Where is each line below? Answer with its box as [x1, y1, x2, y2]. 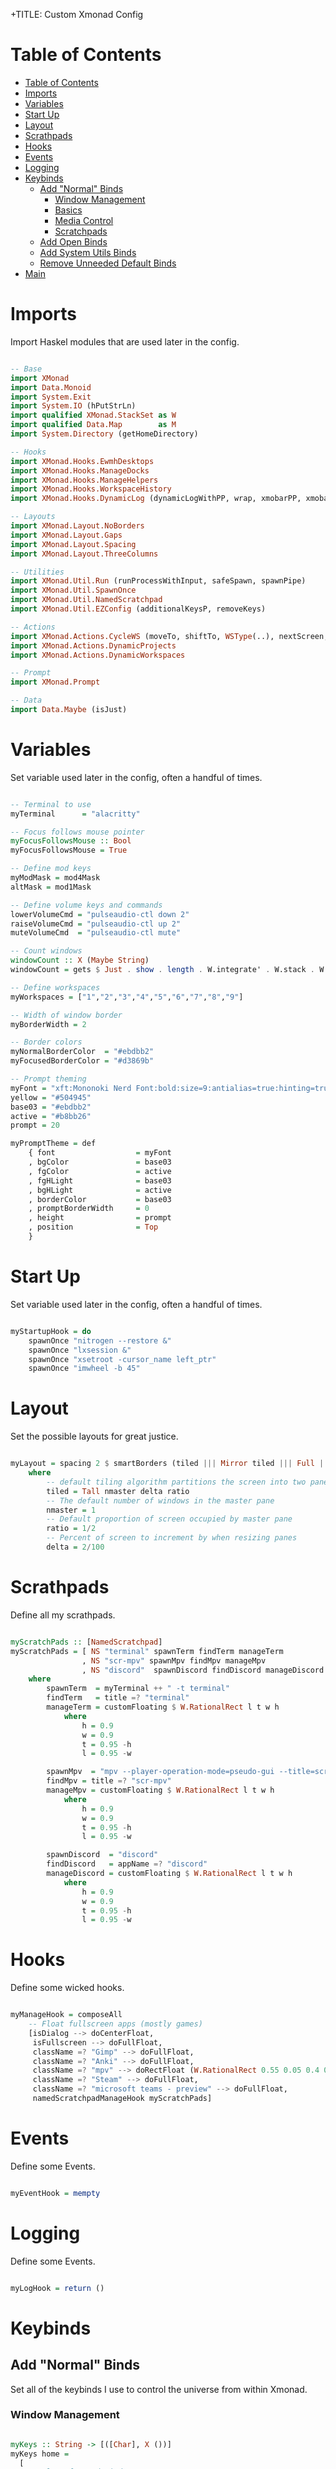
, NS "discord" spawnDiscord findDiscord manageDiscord [81, 1665, 325, 1675]
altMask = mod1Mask [10, 882, 92, 892]
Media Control [54, 214, 114, 226]
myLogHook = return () [10, 2283, 105, 2293]
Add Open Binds [39, 235, 108, 248]
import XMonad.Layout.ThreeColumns [10, 549, 159, 559]
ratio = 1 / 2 [46, 1524, 97, 1534]
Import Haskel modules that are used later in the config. [10, 335, 240, 348]
